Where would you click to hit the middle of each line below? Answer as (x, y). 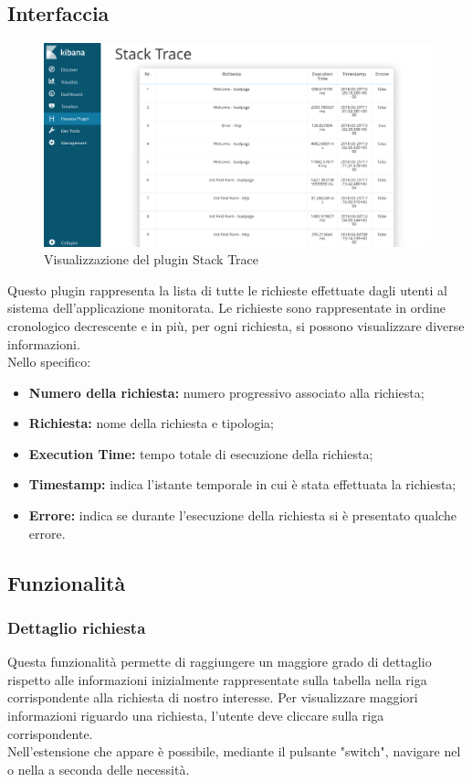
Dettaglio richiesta (77, 627)
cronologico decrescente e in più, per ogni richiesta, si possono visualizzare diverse (236, 325)
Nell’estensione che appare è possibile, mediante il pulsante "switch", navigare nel (234, 751)
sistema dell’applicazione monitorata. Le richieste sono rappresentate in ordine (226, 308)
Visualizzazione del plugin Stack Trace (152, 259)
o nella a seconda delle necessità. (99, 769)
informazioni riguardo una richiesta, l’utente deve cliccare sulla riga (196, 716)
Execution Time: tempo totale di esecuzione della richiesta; (201, 453)
